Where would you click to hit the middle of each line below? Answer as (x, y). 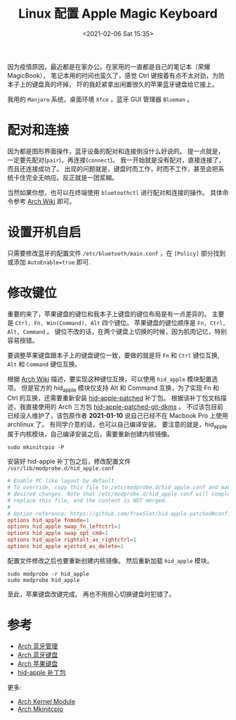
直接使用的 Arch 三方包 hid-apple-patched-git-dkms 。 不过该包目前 (124, 406)
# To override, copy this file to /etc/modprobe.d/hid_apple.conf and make (120, 488)
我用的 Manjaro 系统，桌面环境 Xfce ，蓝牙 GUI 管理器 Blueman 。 (100, 99)
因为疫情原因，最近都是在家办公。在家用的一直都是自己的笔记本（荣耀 (109, 66)
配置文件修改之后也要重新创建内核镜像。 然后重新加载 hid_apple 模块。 (110, 560)
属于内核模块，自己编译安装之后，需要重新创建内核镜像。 (90, 434)
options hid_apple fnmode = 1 (48, 520)
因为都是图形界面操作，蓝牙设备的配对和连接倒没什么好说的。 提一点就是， (116, 151)
